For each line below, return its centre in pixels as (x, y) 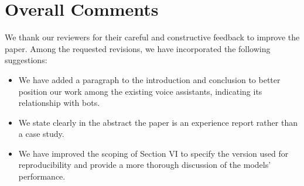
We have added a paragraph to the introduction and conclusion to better (149, 79)
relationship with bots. (59, 103)
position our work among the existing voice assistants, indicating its (140, 91)
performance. (42, 176)
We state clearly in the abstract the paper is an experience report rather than (158, 122)
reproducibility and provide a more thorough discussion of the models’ (145, 165)
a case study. (41, 134)
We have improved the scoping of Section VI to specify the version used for (153, 153)
